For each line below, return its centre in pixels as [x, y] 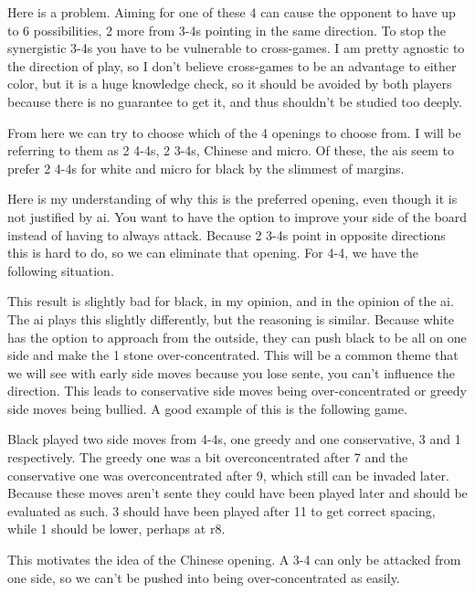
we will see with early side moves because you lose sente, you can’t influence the [232, 372]
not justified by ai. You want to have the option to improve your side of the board [237, 216]
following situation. [61, 270]
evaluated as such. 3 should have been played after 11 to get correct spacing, [222, 510]
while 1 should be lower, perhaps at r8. [116, 529]
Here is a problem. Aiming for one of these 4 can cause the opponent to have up [232, 12]
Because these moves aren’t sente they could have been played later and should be [237, 493]
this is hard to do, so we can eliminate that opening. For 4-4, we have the [213, 253]
